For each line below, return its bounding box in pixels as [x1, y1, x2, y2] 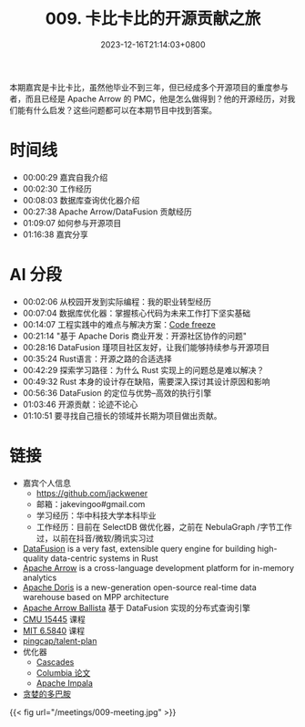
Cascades [36, 656, 75, 667]
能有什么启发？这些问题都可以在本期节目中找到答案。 [16, 104, 217, 115]
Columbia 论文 [36, 667, 91, 678]
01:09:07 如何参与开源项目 [22, 217, 122, 228]
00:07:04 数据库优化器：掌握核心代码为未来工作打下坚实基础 [22, 307, 251, 318]
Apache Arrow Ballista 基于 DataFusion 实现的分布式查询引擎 [22, 602, 251, 613]
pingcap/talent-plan [22, 635, 97, 646]
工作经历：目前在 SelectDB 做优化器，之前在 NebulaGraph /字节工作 [36, 521, 293, 532]
